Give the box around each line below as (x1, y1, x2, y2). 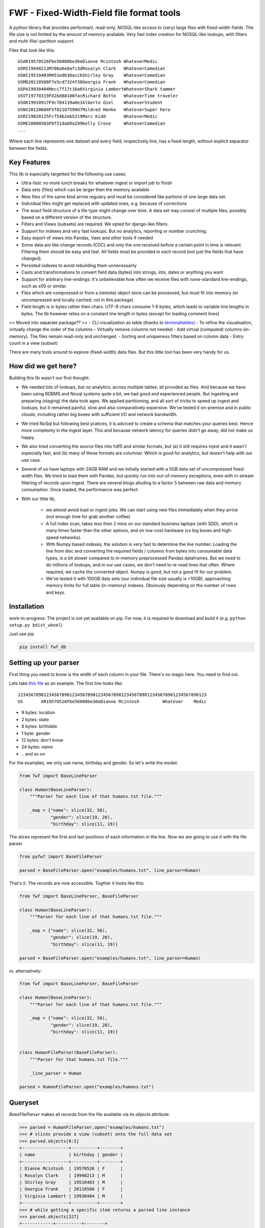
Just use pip (9, 631, 34, 637)
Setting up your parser (9, 658, 79, 667)
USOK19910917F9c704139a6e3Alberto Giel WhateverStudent (18, 100, 163, 106)
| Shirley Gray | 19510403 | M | (19, 1179, 123, 1185)
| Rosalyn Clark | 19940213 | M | (19, 1172, 123, 1178)
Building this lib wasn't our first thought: (9, 375, 90, 381)
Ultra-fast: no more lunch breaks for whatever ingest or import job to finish (21, 180, 173, 186)
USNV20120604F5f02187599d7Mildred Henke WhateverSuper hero (18, 107, 171, 112)
